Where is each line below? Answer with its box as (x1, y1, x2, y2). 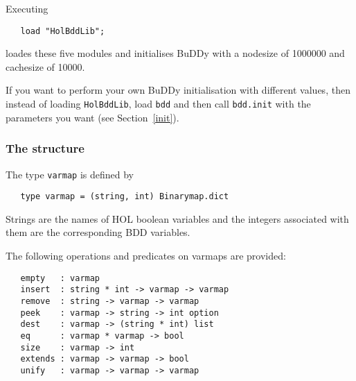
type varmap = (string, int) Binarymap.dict (20, 192, 229, 202)
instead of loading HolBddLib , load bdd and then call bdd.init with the (6, 96, 311, 111)
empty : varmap (20, 273, 100, 283)
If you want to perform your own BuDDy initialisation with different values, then (6, 83, 350, 97)
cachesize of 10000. (6, 59, 85, 74)
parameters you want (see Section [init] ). (6, 110, 179, 124)
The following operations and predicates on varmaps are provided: (6, 248, 286, 262)
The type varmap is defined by (6, 167, 134, 181)
